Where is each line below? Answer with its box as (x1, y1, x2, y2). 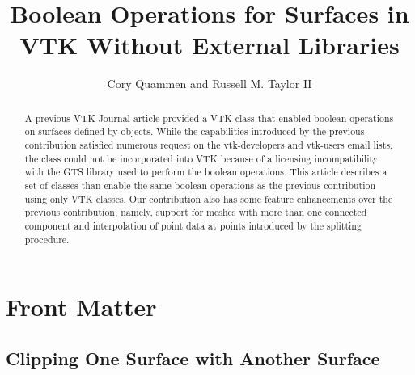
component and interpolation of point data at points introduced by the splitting (24, 218, 362, 232)
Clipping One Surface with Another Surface (6, 345, 380, 370)
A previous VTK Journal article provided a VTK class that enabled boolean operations (24, 111, 394, 124)
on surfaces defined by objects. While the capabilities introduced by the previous (24, 124, 365, 138)
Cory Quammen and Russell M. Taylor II (107, 75, 312, 92)
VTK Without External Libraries (19, 28, 400, 61)
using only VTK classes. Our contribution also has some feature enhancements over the (24, 192, 393, 205)
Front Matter (6, 290, 157, 323)
